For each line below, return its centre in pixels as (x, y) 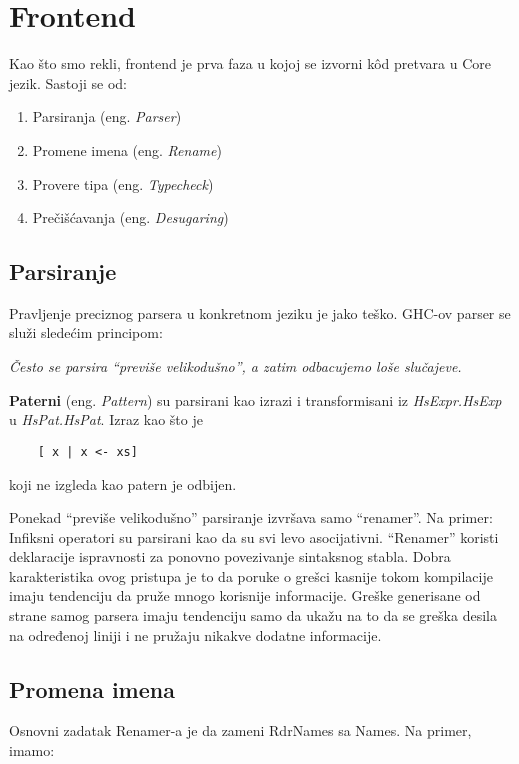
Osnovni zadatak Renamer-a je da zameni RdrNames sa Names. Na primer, (240, 730)
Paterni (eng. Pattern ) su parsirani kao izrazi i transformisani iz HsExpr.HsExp (255, 399)
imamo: (32, 750)
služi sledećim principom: (86, 332)
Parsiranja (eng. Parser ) (107, 116)
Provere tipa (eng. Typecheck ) (123, 183)
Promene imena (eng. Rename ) (127, 149)
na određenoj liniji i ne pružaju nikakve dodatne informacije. (195, 634)
